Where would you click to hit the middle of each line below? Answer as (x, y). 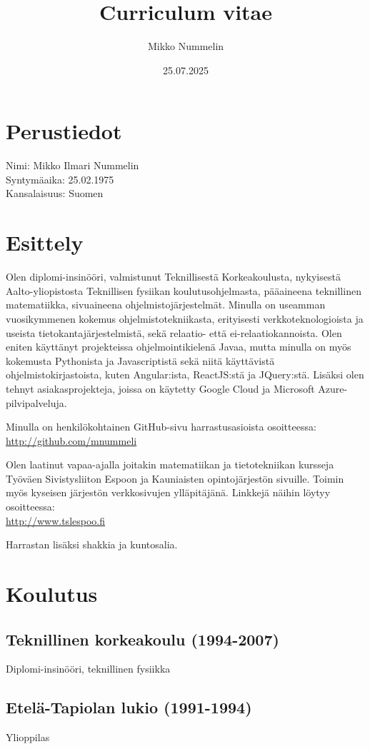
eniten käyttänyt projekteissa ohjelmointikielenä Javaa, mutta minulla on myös (179, 347)
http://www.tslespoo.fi (56, 520)
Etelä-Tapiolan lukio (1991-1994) (129, 707)
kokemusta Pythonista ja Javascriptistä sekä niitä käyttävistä (140, 360)
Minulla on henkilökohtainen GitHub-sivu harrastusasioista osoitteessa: (161, 427)
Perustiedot (64, 131)
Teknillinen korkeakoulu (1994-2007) (142, 639)
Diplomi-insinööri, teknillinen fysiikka (88, 669)
